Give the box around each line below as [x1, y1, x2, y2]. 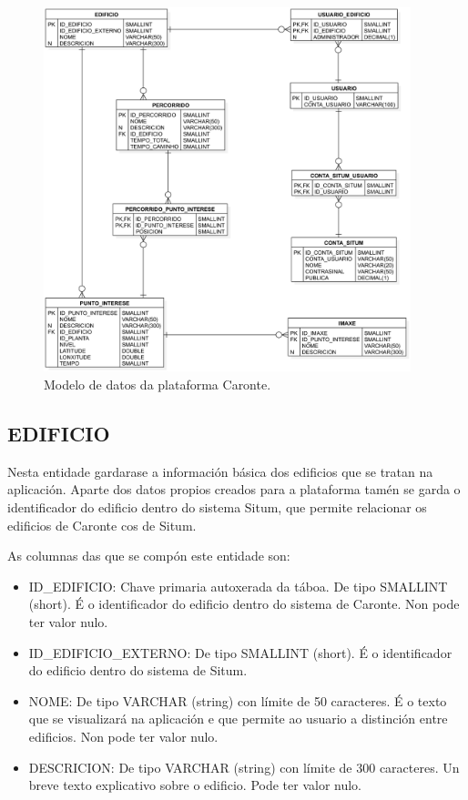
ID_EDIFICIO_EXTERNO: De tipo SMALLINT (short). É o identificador [28, 643, 453, 662]
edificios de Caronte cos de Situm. [7, 515, 197, 534]
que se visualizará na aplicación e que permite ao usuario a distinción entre [28, 709, 448, 728]
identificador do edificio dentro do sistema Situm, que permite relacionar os [7, 498, 427, 516]
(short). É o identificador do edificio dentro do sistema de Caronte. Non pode [28, 594, 460, 613]
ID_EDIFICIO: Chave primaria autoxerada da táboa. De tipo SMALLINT [28, 576, 448, 595]
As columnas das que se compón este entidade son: [7, 546, 290, 565]
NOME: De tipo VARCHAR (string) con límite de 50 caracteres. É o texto [28, 691, 447, 710]
